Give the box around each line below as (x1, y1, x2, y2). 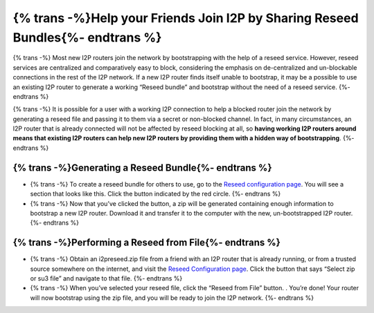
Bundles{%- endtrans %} (12, 30, 162, 45)
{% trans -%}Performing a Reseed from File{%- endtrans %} (12, 237, 280, 249)
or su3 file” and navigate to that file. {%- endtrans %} (30, 274, 183, 283)
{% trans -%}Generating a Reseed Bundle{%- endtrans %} (12, 162, 273, 173)
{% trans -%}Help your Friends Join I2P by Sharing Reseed (12, 10, 359, 26)
